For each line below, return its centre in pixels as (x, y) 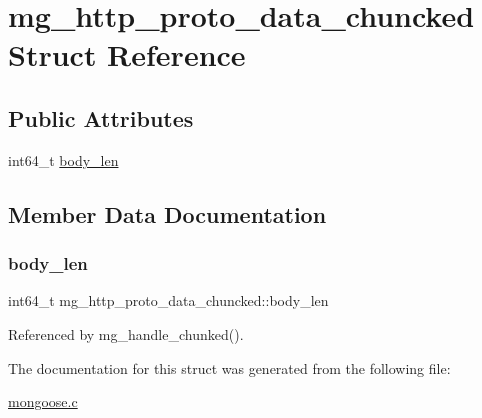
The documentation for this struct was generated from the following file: (229, 367)
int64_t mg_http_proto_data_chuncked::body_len (168, 300)
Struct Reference (127, 54)
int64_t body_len (63, 159)
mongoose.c (43, 401)
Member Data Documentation (167, 213)
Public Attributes (101, 117)
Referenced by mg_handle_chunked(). (126, 333)
